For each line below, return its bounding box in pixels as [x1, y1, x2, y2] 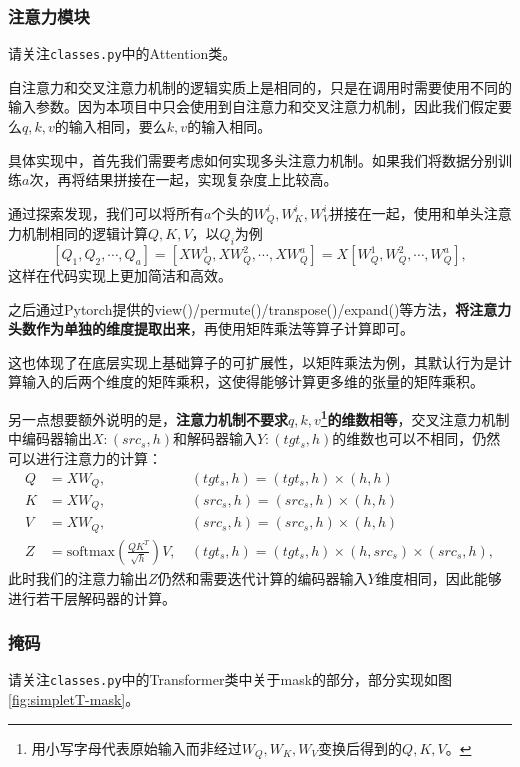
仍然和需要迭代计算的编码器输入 [157, 567, 368, 588]
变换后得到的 [318, 737, 403, 758]
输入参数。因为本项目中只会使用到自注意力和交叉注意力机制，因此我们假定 [8, 96, 498, 117]
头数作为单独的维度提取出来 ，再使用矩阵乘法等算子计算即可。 [8, 318, 414, 339]
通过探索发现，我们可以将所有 [8, 202, 204, 223]
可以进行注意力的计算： [8, 447, 162, 468]
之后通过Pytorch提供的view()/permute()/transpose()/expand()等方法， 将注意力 [8, 298, 512, 319]
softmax [66, 544, 115, 559]
